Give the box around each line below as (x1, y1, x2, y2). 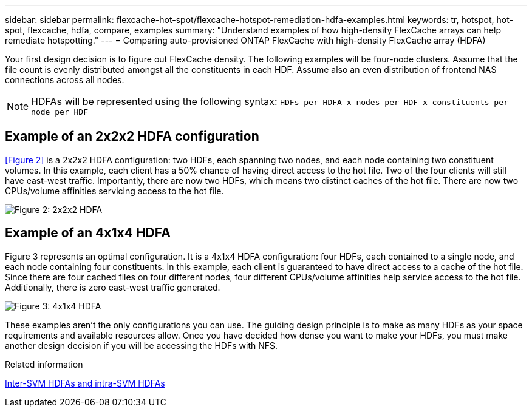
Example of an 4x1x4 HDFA (5, 225, 171, 241)
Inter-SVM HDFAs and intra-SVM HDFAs (5, 377, 165, 388)
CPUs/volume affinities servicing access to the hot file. (5, 185, 224, 196)
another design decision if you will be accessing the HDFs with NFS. (5, 340, 278, 351)
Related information (5, 359, 83, 370)
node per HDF (31, 107, 88, 117)
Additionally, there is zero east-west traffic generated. (5, 282, 220, 292)
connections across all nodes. (5, 75, 124, 85)
